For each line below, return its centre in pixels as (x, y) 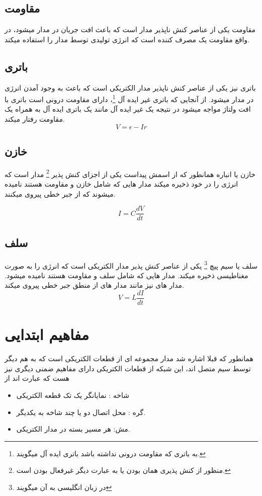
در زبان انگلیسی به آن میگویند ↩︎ (64, 487)
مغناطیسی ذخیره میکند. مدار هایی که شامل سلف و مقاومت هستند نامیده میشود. (126, 275)
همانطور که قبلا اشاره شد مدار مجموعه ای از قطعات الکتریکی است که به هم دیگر (129, 358)
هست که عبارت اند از (37, 378)
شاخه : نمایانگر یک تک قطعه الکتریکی (73, 395)
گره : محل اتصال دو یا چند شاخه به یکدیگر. (81, 412)
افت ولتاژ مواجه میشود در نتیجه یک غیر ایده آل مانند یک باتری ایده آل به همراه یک (128, 109)
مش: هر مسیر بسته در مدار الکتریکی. (73, 429)
